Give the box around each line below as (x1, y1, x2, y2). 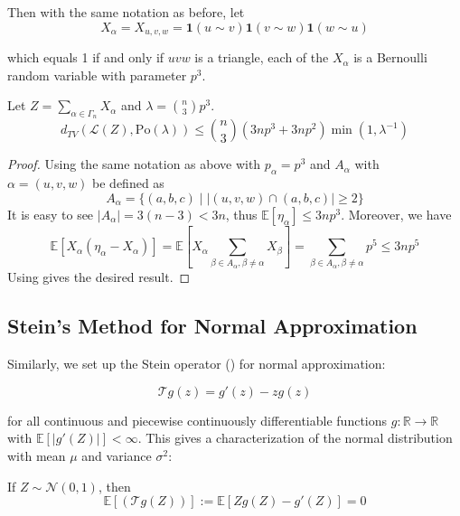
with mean (7, 446, 66, 465)
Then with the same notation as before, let (7, 3, 245, 21)
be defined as (92, 174, 164, 192)
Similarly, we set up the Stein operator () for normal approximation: (7, 354, 386, 373)
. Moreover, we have (341, 204, 452, 223)
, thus (225, 204, 258, 223)
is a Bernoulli (353, 48, 427, 67)
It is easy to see (7, 204, 94, 223)
